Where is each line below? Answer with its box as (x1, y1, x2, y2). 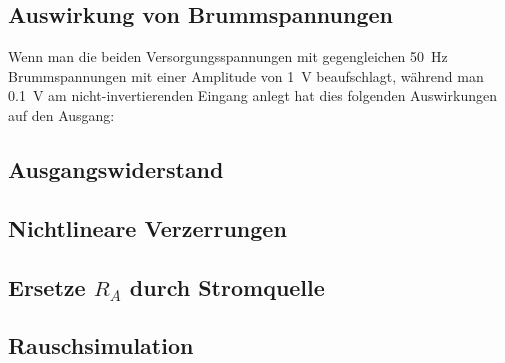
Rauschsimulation (8, 330, 194, 361)
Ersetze (8, 271, 86, 302)
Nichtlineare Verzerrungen (8, 212, 287, 243)
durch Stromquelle (129, 271, 325, 302)
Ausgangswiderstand (8, 153, 224, 184)
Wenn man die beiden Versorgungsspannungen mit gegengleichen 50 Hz (8, 46, 448, 67)
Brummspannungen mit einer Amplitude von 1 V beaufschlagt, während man (8, 65, 484, 86)
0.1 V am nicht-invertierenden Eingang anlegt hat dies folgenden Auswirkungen (8, 85, 497, 106)
